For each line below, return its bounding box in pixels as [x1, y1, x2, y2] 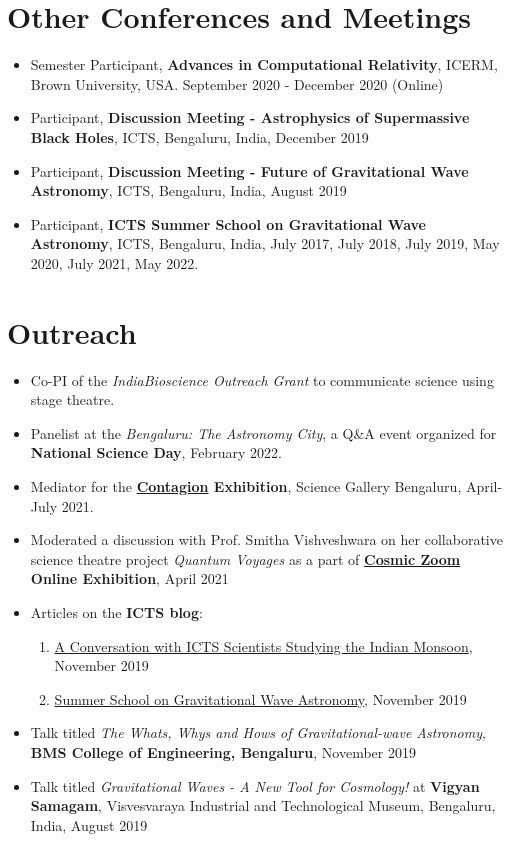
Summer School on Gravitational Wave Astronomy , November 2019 [54, 688, 467, 709]
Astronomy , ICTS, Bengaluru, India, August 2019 [30, 180, 347, 201]
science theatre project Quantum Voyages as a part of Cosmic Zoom [30, 548, 461, 569]
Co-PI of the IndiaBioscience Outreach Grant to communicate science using [30, 369, 494, 390]
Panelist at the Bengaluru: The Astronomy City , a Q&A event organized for [30, 422, 497, 443]
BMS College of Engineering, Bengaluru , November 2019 [30, 741, 416, 762]
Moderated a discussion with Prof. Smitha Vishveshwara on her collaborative [30, 529, 503, 550]
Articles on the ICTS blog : [30, 601, 203, 622]
